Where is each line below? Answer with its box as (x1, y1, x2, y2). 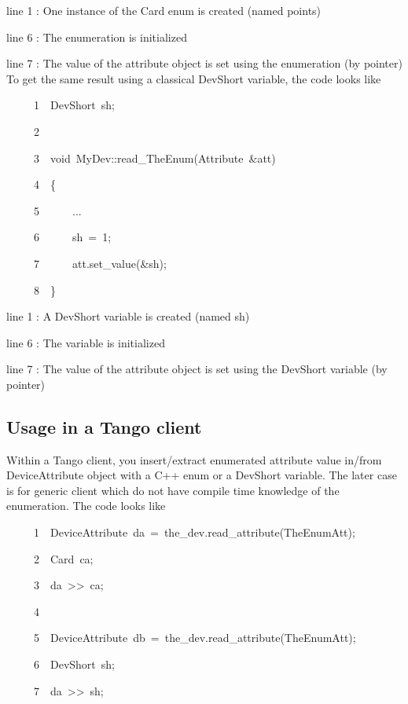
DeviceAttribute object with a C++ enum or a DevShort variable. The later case (6, 467, 397, 483)
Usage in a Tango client (6, 414, 202, 438)
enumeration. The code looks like (6, 497, 166, 514)
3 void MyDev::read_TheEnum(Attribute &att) (33, 149, 276, 166)
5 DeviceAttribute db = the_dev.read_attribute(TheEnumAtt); (33, 629, 356, 646)
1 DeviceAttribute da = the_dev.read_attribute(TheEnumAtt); (33, 524, 355, 541)
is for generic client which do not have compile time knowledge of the (6, 482, 340, 498)
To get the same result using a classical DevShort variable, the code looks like (6, 70, 381, 86)
